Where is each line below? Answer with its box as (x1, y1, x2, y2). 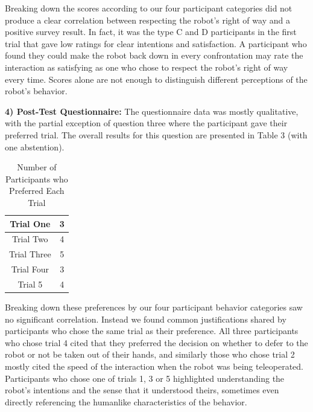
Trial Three (9, 248, 51, 260)
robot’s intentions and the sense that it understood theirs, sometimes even (5, 384, 279, 396)
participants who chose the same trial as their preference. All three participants (5, 324, 299, 337)
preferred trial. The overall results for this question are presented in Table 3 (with (5, 128, 308, 141)
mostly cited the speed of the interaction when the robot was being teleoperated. (5, 359, 303, 372)
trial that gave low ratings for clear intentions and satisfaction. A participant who (5, 37, 307, 50)
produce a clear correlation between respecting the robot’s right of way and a (5, 13, 290, 26)
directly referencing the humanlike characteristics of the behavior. (5, 395, 247, 408)
